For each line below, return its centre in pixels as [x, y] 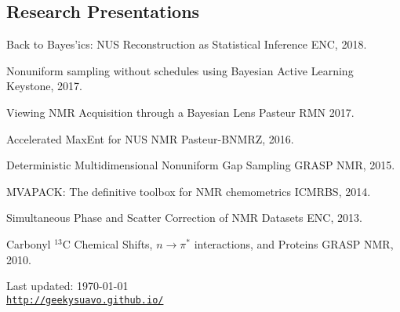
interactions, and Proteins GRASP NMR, [294, 243]
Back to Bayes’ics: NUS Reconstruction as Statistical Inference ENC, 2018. [187, 44]
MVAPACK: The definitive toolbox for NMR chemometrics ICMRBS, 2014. [189, 191]
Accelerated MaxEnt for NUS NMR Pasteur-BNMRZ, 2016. [150, 138]
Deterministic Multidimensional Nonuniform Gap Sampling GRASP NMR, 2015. [201, 165]
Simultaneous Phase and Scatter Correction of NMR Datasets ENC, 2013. [184, 218]
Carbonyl [29, 243]
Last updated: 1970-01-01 [67, 286]
